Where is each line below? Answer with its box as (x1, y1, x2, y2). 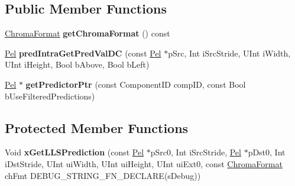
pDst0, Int (248, 146, 286, 158)
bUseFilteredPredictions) (5, 89, 95, 102)
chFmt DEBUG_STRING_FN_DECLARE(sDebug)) (5, 169, 201, 181)
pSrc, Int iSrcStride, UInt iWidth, (168, 46, 291, 59)
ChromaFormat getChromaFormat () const (5, 27, 170, 39)
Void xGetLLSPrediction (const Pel (5, 146, 144, 158)
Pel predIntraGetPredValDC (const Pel (5, 46, 161, 59)
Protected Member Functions (5, 118, 189, 137)
